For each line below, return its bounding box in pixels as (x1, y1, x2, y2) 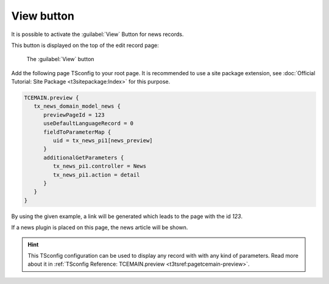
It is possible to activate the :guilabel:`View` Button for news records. (11, 31, 184, 38)
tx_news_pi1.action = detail (52, 171, 140, 178)
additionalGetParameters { (43, 154, 124, 161)
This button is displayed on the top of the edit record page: (11, 42, 159, 49)
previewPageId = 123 (43, 111, 105, 118)
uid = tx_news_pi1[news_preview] (52, 137, 153, 144)
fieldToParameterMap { (43, 128, 111, 136)
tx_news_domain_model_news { (34, 103, 121, 110)
